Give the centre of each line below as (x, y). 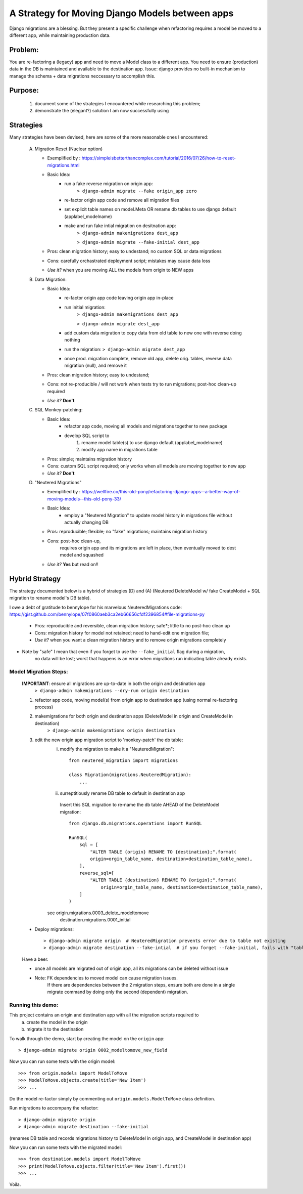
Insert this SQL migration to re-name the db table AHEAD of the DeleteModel (140, 805)
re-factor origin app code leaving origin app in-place (119, 298)
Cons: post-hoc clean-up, (74, 541)
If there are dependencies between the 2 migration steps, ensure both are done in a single (141, 985)
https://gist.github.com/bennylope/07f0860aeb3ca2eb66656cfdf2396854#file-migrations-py (107, 614)
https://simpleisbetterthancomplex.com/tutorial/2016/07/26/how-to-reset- (159, 158)
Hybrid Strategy (35, 579)
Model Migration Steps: (39, 671)
